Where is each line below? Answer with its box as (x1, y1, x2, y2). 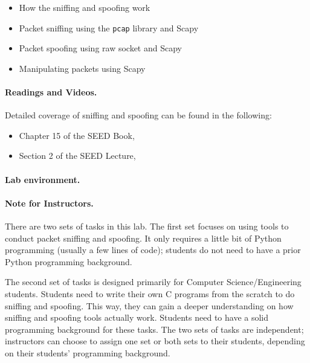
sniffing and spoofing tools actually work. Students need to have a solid (5, 311, 269, 324)
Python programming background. (5, 255, 132, 268)
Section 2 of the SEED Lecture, (19, 149, 136, 162)
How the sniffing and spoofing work (19, 1, 150, 13)
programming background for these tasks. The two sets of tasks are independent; (5, 323, 304, 335)
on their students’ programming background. (5, 346, 170, 359)
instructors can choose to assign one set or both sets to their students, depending (5, 335, 305, 347)
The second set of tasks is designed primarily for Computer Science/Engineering (5, 275, 302, 288)
